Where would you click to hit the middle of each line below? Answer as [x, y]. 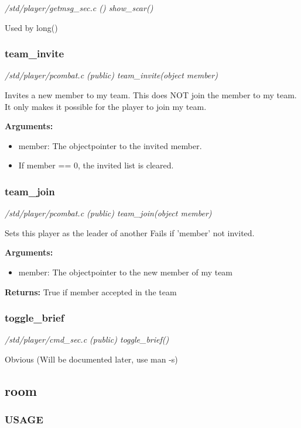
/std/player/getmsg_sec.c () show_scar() [79, 8]
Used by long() [31, 27]
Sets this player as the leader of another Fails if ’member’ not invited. [130, 232]
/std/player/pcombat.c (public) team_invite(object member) [111, 75]
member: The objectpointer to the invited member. [110, 145]
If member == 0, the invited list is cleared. [96, 165]
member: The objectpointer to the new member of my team [126, 272]
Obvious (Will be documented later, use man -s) [91, 359]
